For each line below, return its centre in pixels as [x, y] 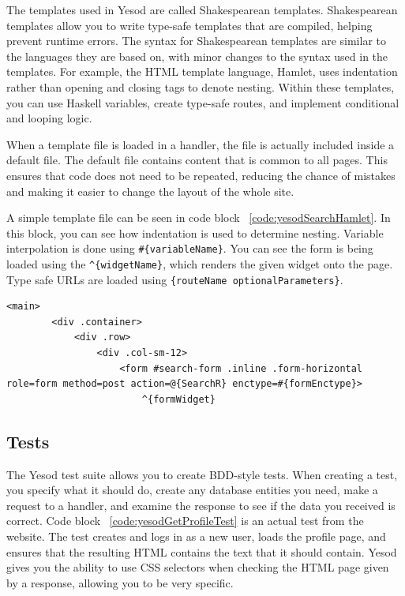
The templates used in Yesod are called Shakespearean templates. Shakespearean [202, 9]
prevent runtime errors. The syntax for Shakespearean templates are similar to [196, 41]
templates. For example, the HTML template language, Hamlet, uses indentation [202, 71]
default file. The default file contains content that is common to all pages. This [197, 160]
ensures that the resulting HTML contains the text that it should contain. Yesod [202, 551]
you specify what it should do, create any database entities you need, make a [192, 490]
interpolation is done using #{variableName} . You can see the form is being [190, 248]
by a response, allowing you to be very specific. [120, 582]
